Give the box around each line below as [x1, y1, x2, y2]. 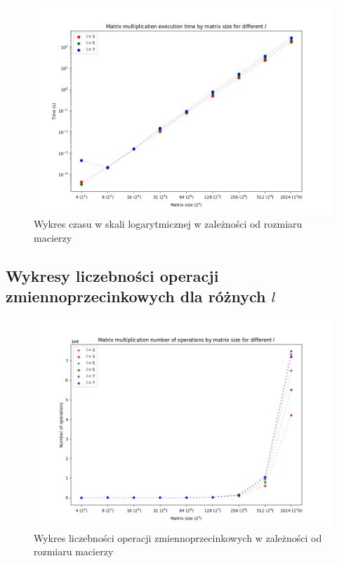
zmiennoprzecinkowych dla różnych [6, 285, 266, 307]
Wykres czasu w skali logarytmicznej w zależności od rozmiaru [34, 216, 303, 231]
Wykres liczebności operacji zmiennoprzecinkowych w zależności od [34, 530, 322, 545]
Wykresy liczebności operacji [6, 264, 219, 286]
